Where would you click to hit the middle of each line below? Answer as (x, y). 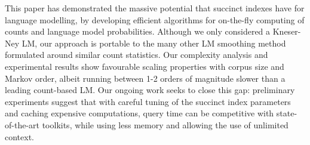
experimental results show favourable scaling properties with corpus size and (145, 66)
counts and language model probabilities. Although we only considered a (138, 31)
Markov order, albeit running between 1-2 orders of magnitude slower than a (145, 78)
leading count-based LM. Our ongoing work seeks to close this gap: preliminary (150, 90)
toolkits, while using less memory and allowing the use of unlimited (165, 124)
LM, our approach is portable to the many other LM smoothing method (154, 43)
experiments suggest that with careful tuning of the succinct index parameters (148, 101)
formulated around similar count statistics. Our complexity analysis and (136, 55)
